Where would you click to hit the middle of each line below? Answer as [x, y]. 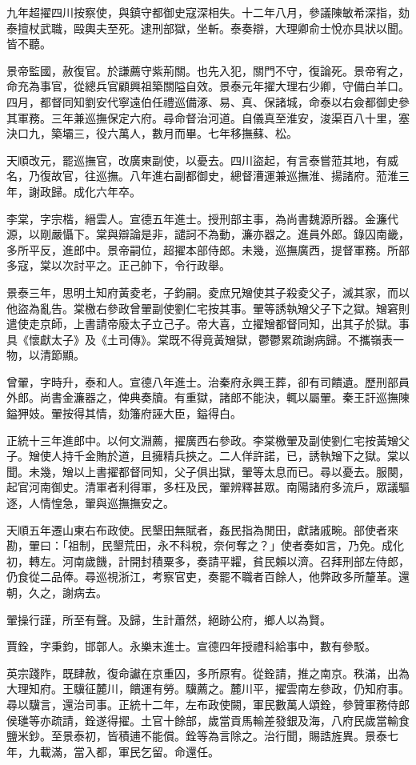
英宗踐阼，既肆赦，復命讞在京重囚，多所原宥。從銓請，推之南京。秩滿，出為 [208, 673]
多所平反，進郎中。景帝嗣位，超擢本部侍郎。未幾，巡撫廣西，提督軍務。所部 [208, 249]
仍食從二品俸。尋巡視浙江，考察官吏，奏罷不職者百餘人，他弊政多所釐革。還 [208, 577]
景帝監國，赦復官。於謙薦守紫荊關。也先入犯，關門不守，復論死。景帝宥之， [208, 70]
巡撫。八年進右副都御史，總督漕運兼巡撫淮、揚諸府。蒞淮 [247, 176]
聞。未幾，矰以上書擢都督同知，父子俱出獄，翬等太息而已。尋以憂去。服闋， [208, 471]
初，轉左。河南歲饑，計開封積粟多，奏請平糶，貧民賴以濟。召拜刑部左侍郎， [208, 561]
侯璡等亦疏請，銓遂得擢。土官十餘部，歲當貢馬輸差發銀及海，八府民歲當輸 [202, 720]
